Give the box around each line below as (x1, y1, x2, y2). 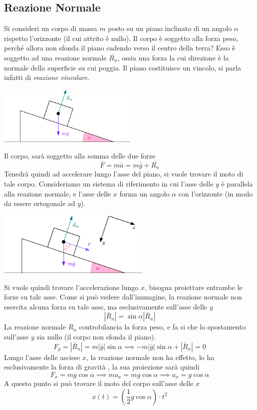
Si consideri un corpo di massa (4, 23, 97, 33)
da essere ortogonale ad (4, 198, 75, 208)
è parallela (221, 178, 253, 189)
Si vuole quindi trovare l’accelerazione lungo (4, 281, 139, 292)
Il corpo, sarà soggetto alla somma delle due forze (4, 150, 156, 161)
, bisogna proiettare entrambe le (144, 281, 243, 292)
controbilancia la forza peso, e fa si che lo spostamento (79, 321, 246, 332)
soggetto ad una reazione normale (4, 52, 107, 62)
